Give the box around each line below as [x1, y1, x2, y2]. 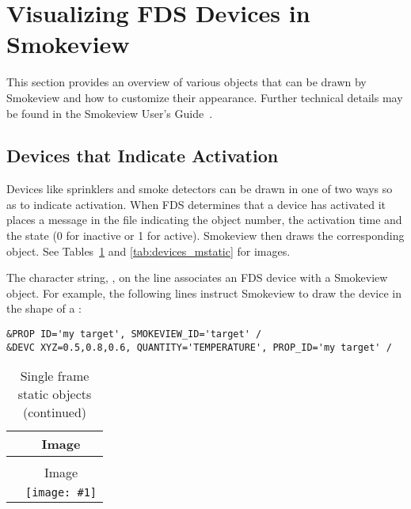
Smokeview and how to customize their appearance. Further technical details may [6, 89, 403, 105]
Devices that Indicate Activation [6, 143, 279, 168]
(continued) [23, 403, 87, 422]
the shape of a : [6, 300, 82, 317]
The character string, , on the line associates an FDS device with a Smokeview [6, 269, 388, 286]
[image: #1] [25, 486, 97, 500]
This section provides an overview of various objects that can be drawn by [6, 74, 367, 90]
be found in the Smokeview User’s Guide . [6, 104, 213, 121]
